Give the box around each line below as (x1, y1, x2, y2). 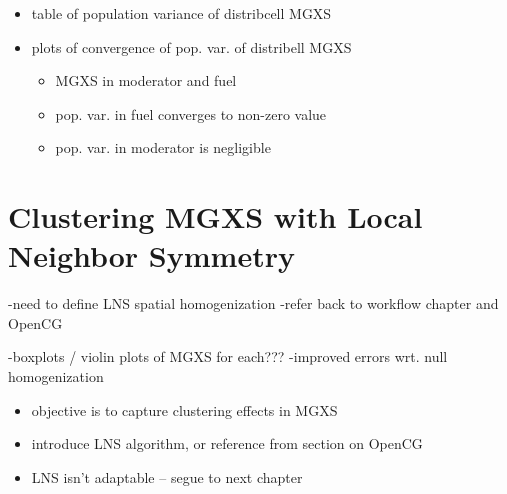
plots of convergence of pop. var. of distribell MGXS (31, 36, 352, 57)
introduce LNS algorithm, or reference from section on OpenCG (31, 433, 423, 454)
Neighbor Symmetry (8, 235, 295, 276)
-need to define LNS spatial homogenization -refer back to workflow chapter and (8, 293, 499, 314)
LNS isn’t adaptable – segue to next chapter (31, 466, 303, 487)
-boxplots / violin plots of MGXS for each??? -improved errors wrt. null (8, 346, 448, 367)
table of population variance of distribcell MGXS (31, 3, 332, 23)
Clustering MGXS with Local (8, 196, 423, 237)
